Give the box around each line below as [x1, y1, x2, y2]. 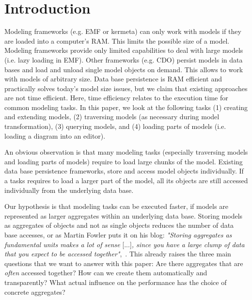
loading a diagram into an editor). [4, 130, 106, 141]
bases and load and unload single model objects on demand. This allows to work [4, 64, 243, 74]
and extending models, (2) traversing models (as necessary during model [4, 111, 220, 122]
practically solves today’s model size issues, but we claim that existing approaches [4, 83, 248, 93]
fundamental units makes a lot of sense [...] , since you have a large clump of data [4, 239, 245, 249]
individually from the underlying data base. [4, 185, 134, 195]
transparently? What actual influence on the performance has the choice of [4, 277, 227, 287]
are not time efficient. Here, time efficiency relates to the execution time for [4, 93, 228, 103]
